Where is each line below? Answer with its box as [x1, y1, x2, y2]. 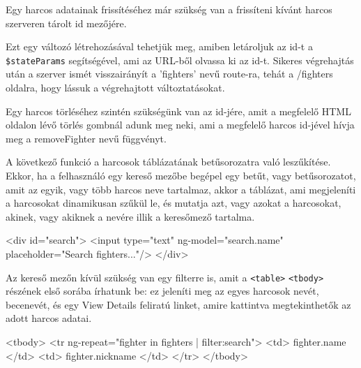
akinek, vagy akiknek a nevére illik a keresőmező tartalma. [6, 209, 255, 223]
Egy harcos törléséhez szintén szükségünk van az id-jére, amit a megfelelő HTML [6, 103, 351, 118]
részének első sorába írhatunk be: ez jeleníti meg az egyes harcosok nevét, [6, 284, 319, 298]
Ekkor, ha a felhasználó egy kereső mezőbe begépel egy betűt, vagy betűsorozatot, [6, 168, 356, 182]
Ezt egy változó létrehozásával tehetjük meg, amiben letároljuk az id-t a [6, 39, 313, 54]
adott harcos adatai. [6, 311, 92, 325]
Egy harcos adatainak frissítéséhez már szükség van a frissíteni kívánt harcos [6, 2, 332, 16]
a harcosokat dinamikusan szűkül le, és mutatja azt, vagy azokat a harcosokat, [6, 196, 341, 210]
